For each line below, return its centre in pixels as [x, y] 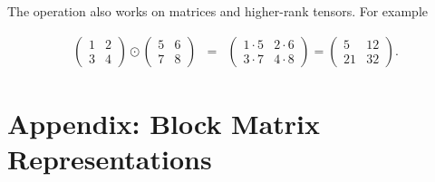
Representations [110, 158]
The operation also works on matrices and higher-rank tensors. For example [218, 11]
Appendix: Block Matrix [164, 123]
